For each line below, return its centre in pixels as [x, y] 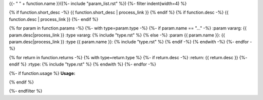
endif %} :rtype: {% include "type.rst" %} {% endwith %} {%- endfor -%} [83, 64]
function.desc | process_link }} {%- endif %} [54, 19]
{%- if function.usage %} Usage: [42, 73]
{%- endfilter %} [26, 91]
